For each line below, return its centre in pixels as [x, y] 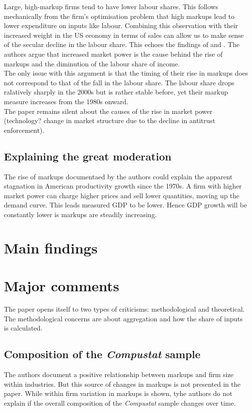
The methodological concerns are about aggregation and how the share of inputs [123, 318]
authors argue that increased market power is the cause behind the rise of [113, 54]
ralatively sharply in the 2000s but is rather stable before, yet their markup [116, 92]
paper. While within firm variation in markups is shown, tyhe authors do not [118, 393]
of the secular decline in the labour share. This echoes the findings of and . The [122, 44]
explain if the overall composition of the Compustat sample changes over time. [120, 403]
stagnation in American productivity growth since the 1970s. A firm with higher [123, 186]
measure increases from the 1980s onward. [66, 101]
